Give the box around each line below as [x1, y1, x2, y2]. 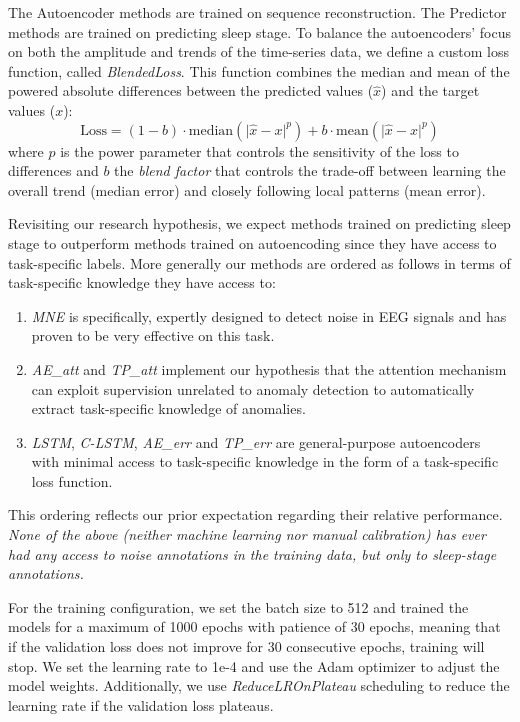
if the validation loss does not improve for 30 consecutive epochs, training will [8, 636, 485, 657]
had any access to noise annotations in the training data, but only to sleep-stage [8, 543, 497, 564]
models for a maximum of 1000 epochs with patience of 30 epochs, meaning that [8, 616, 501, 637]
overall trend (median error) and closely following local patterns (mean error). [8, 179, 486, 200]
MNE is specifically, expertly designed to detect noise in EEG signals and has [31, 305, 507, 326]
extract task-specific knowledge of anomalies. [31, 398, 306, 419]
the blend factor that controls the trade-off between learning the [114, 160, 506, 181]
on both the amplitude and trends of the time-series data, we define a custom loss [8, 41, 510, 62]
